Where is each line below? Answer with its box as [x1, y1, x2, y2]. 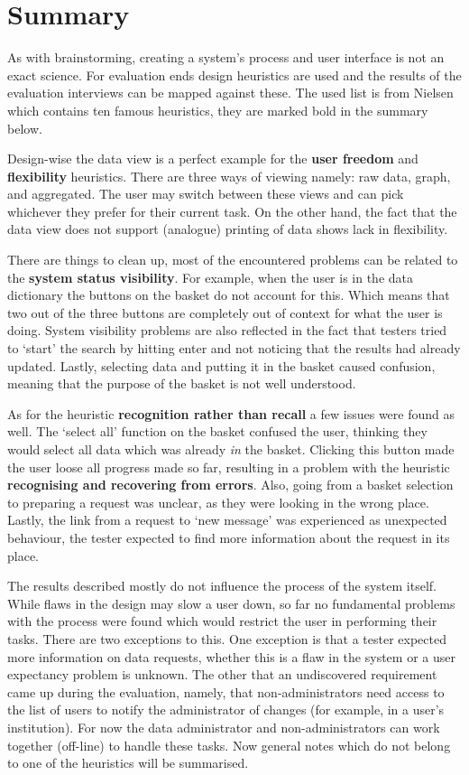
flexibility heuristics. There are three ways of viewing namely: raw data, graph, [7, 166, 451, 185]
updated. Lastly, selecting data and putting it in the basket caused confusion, [7, 356, 436, 375]
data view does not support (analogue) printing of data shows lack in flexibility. [7, 219, 448, 238]
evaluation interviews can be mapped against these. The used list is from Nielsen [7, 83, 454, 102]
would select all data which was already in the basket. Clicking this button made [7, 440, 455, 458]
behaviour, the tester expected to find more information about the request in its [7, 528, 450, 546]
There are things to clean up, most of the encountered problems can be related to [7, 250, 458, 269]
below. [7, 118, 42, 137]
